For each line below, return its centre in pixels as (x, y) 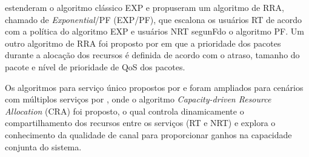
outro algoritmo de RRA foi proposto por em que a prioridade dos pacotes (143, 43)
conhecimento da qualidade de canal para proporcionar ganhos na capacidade (148, 134)
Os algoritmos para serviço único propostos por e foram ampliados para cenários (154, 87)
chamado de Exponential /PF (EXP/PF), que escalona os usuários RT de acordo (154, 19)
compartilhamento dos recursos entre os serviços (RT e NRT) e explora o (140, 123)
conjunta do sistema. (43, 146)
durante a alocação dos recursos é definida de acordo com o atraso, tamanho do (152, 55)
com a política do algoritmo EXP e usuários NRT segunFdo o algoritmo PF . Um (154, 31)
